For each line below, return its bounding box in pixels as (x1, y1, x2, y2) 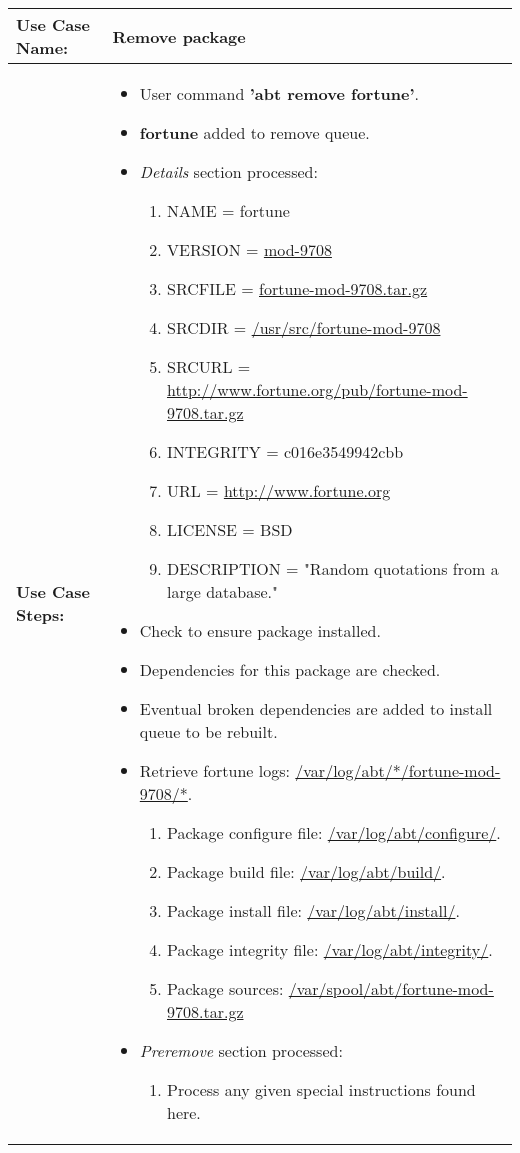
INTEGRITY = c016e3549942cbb (166, 440, 404, 463)
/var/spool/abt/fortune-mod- (288, 977, 494, 1000)
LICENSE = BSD (166, 518, 293, 541)
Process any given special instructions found (166, 1078, 476, 1101)
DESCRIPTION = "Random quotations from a (166, 557, 499, 580)
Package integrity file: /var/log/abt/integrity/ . (166, 938, 493, 961)
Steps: (16, 603, 65, 626)
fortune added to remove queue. (139, 121, 370, 144)
